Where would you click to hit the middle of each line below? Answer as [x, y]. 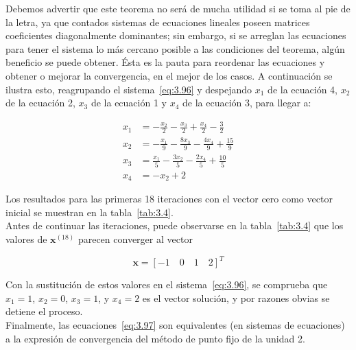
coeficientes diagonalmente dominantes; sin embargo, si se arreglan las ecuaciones [176, 35]
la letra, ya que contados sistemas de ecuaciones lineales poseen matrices [158, 22]
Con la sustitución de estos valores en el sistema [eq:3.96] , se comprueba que [167, 284]
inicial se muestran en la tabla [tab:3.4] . [90, 212]
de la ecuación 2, [40, 103]
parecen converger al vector [135, 239]
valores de [26, 239]
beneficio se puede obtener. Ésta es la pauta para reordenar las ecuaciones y [165, 62]
